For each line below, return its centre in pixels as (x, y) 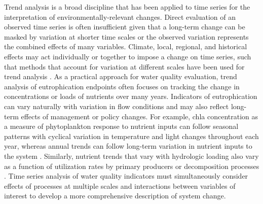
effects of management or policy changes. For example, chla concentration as (140, 116)
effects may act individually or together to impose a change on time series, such (128, 56)
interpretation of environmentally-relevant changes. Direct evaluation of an (120, 16)
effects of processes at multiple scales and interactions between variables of (120, 185)
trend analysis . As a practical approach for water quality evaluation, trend (121, 76)
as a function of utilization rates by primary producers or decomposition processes (132, 166)
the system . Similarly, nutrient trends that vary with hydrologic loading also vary (131, 156)
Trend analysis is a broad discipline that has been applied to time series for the (127, 7)
